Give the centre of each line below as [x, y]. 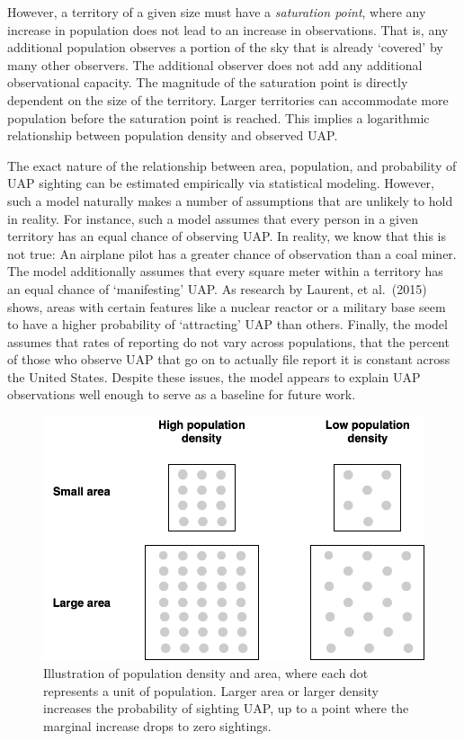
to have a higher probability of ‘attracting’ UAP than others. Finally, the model [228, 324]
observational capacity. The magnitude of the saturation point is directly [208, 82]
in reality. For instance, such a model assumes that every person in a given [213, 218]
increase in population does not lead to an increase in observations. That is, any [228, 29]
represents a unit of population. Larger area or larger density [211, 690]
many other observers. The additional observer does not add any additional [215, 64]
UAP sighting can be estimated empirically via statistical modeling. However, [221, 183]
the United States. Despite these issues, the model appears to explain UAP [214, 376]
